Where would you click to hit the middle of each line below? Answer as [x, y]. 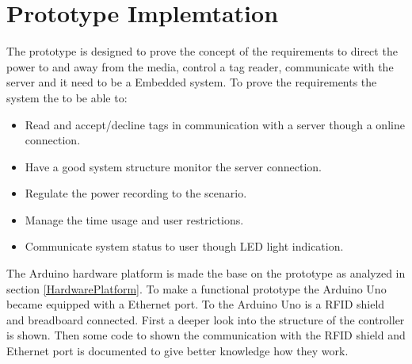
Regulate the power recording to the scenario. [136, 193]
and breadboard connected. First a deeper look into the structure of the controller [206, 319]
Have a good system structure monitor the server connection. [173, 166]
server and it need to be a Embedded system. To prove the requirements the [192, 82]
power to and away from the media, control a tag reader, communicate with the [200, 66]
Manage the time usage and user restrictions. [134, 219]
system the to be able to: [67, 97]
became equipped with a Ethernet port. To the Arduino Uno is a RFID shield [196, 304]
